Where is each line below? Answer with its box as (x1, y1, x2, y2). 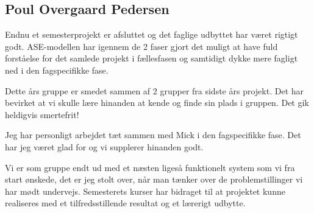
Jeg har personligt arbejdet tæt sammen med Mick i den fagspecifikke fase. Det (5, 128, 301, 141)
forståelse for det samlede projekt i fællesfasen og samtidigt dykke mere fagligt (5, 52, 298, 65)
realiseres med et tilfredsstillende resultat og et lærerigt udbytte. (5, 197, 246, 209)
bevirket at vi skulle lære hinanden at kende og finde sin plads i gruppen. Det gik (5, 96, 309, 109)
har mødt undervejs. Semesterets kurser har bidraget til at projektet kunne (5, 184, 285, 197)
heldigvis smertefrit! (5, 108, 79, 120)
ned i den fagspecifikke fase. (5, 63, 109, 76)
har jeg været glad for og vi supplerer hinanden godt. (5, 140, 204, 153)
